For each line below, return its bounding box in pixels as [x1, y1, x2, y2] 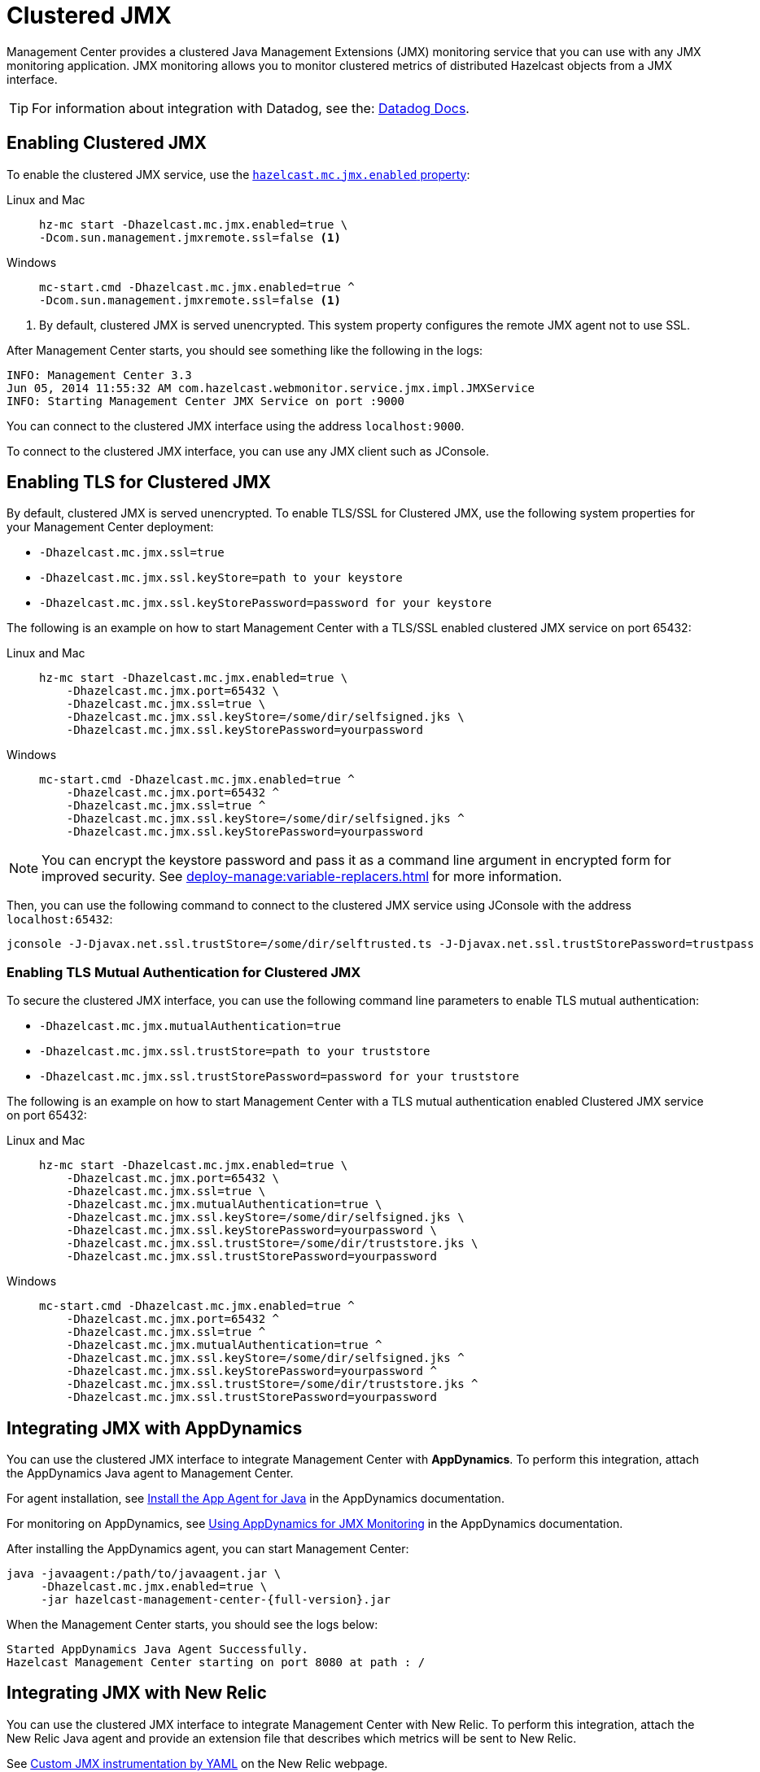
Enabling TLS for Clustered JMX [7, 472, 272, 493]
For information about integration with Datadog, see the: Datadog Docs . [32, 99, 470, 116]
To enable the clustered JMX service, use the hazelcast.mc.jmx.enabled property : [7, 167, 470, 181]
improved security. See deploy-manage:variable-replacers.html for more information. [41, 868, 562, 885]
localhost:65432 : [7, 912, 113, 927]
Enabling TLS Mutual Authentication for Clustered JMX [7, 963, 361, 980]
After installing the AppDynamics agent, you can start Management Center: [7, 1542, 409, 1556]
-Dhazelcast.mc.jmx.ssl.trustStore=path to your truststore [39, 1045, 430, 1058]
